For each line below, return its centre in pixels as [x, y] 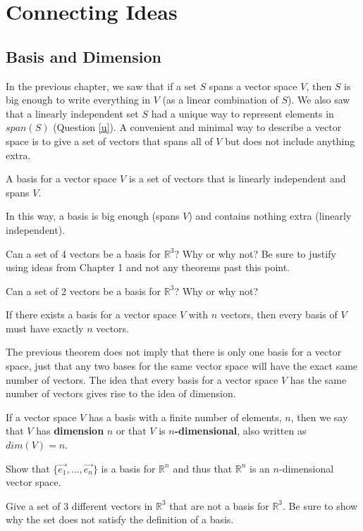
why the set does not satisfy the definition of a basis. [120, 519]
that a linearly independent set [72, 113]
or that [131, 431]
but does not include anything [290, 140]
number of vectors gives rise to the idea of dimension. [121, 393]
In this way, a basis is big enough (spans [93, 216]
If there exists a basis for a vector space [91, 314]
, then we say [319, 417]
